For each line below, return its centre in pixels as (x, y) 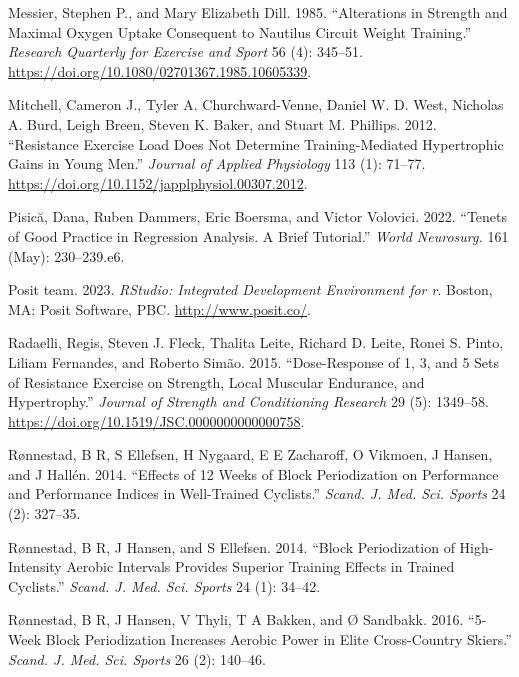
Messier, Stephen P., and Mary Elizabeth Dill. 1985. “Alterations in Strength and (258, 12)
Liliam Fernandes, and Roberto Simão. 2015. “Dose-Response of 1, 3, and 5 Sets (254, 361)
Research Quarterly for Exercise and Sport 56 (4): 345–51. (185, 51)
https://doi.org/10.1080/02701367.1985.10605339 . (160, 70)
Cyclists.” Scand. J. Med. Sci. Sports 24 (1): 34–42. (164, 585)
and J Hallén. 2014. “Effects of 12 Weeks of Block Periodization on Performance (253, 473)
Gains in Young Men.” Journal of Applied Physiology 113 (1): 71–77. (217, 163)
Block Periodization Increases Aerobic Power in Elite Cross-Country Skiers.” (278, 639)
